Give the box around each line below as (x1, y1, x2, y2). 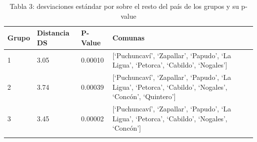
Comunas (112, 32, 145, 42)
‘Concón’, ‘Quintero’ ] (112, 91, 176, 102)
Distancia (37, 28, 70, 38)
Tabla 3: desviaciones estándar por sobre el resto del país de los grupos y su (9, 1, 239, 11)
